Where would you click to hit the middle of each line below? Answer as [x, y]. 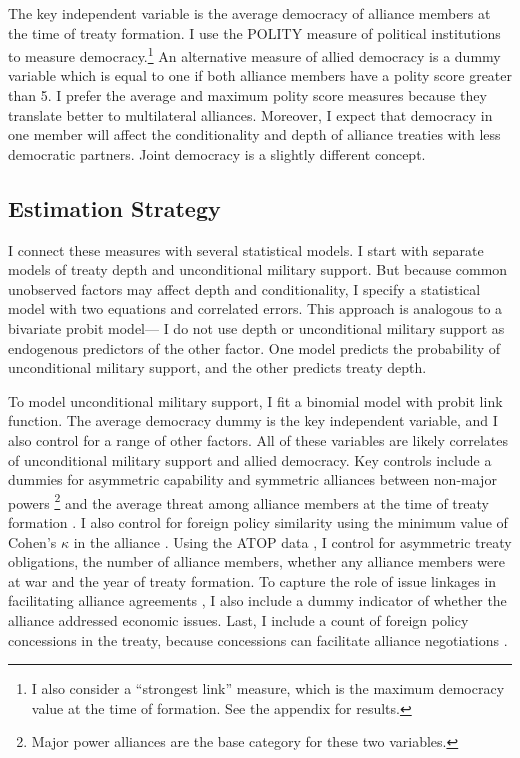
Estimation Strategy [114, 207]
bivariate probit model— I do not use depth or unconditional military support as [256, 327]
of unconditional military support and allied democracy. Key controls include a [250, 459]
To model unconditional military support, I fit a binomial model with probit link [255, 400]
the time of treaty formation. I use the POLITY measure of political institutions [254, 32]
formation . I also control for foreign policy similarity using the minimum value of [258, 521]
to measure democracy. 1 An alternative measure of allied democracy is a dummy [254, 54]
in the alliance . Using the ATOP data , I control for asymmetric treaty [292, 541]
